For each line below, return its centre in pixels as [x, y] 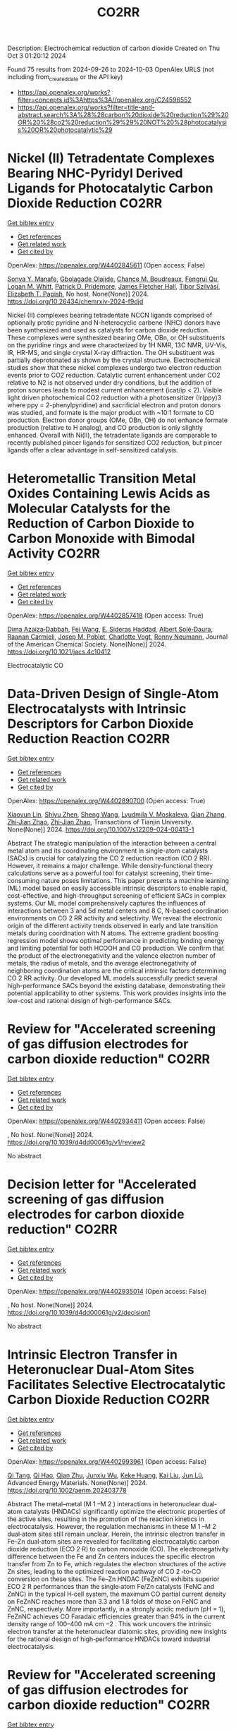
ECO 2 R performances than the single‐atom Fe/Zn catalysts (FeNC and [111, 1586]
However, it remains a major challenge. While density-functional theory [110, 865]
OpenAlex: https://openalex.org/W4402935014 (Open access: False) [107, 1291]
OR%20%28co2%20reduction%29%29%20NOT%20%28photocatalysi [122, 122]
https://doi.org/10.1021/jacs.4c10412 [59, 651]
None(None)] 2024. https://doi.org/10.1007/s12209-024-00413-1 [101, 829]
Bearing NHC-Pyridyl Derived [95, 173]
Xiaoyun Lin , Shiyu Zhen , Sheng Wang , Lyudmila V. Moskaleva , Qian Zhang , [117, 814]
